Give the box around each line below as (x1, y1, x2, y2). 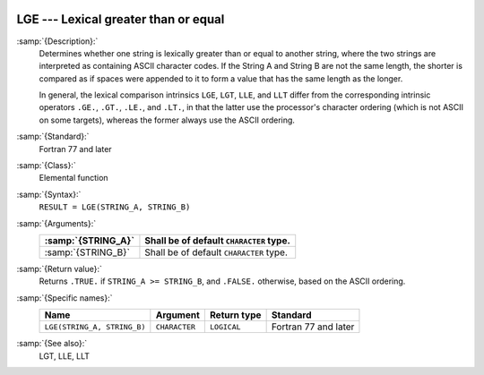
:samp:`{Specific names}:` (16, 292, 113, 303)
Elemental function (39, 173, 108, 183)
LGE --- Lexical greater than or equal (16, 12, 225, 27)
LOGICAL (209, 322, 241, 331)
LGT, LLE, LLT (39, 350, 90, 362)
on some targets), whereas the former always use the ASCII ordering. (39, 115, 296, 125)
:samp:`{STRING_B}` (44, 246, 130, 259)
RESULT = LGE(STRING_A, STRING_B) (39, 202, 191, 212)
